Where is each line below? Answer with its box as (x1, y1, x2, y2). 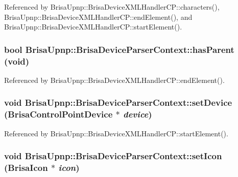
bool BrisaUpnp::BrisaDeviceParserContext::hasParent (4, 43, 234, 55)
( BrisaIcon (4, 161, 48, 174)
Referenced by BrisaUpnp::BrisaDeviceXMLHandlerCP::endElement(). (4, 74, 225, 85)
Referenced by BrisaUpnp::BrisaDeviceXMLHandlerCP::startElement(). (4, 128, 228, 138)
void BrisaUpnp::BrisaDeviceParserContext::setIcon (4, 150, 222, 162)
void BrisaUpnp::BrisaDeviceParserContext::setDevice (4, 96, 232, 109)
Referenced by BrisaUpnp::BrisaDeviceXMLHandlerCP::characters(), (4, 2, 220, 12)
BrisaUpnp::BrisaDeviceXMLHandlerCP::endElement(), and (4, 11, 193, 22)
